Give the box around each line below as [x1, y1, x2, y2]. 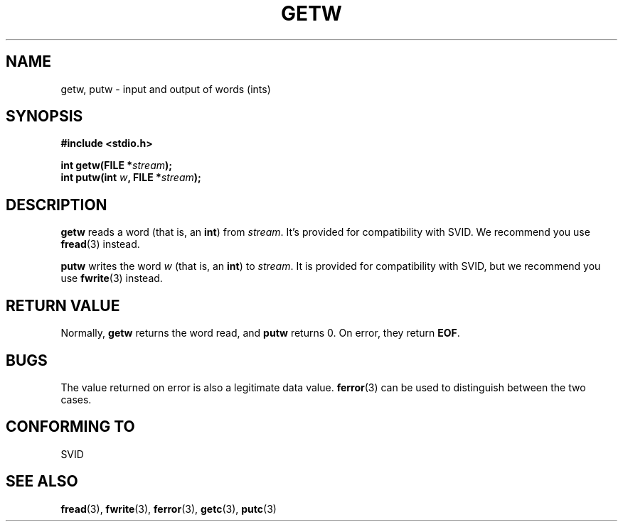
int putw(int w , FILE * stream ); [60, 171, 201, 184]
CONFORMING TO [6, 418, 135, 436]
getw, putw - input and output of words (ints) [60, 82, 271, 95]
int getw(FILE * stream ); [60, 159, 173, 172]
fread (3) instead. [60, 238, 140, 251]
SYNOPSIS [6, 107, 83, 126]
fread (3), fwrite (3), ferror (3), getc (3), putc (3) [60, 502, 277, 515]
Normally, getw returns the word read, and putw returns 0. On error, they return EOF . [60, 327, 460, 339]
